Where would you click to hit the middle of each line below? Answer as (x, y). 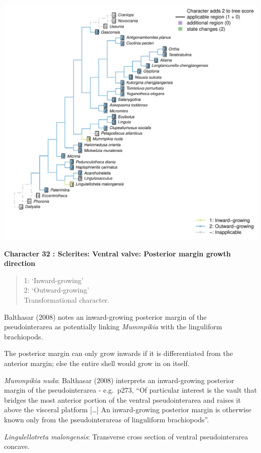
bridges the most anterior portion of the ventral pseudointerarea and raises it (122, 399)
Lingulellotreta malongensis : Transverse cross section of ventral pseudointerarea (126, 436)
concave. (17, 446)
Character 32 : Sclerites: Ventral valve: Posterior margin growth (117, 253)
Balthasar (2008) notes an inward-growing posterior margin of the (105, 316)
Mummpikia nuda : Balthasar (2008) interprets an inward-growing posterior (119, 380)
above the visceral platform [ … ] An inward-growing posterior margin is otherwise (128, 410)
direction (20, 263)
